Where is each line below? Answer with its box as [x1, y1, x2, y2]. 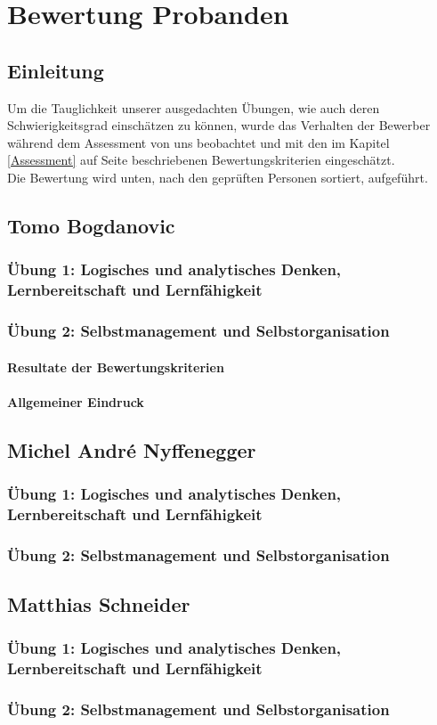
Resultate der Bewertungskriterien [7, 357, 224, 376]
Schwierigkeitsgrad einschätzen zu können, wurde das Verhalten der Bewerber [7, 116, 431, 134]
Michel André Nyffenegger [7, 436, 256, 463]
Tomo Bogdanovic [7, 211, 175, 239]
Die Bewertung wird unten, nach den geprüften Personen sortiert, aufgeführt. [7, 167, 428, 186]
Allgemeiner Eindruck [7, 392, 144, 411]
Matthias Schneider [7, 591, 190, 618]
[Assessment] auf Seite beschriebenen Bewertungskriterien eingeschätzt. [7, 151, 395, 169]
